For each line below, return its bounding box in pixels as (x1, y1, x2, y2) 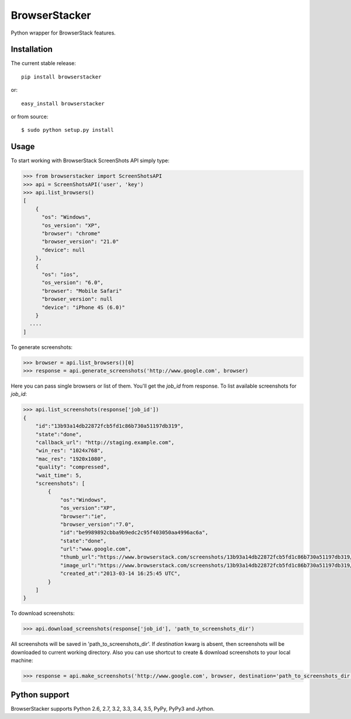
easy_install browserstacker (21, 100, 105, 107)
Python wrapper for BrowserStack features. (11, 29, 116, 36)
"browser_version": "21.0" (42, 238, 119, 245)
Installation (11, 44, 53, 54)
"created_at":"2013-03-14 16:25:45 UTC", (60, 570, 181, 577)
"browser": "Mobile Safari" (42, 287, 122, 294)
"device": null (42, 246, 85, 253)
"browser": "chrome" (42, 230, 101, 237)
